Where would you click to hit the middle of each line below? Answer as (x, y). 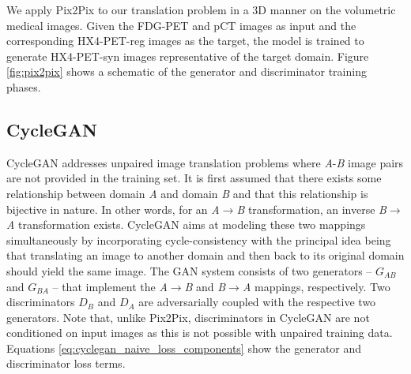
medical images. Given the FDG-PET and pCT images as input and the (181, 25)
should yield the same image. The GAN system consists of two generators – (189, 270)
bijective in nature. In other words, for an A (113, 209)
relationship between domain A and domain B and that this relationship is (187, 193)
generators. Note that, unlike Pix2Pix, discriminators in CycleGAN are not (188, 317)
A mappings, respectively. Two (316, 286)
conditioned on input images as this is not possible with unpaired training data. (200, 333)
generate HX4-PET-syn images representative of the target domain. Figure (188, 56)
